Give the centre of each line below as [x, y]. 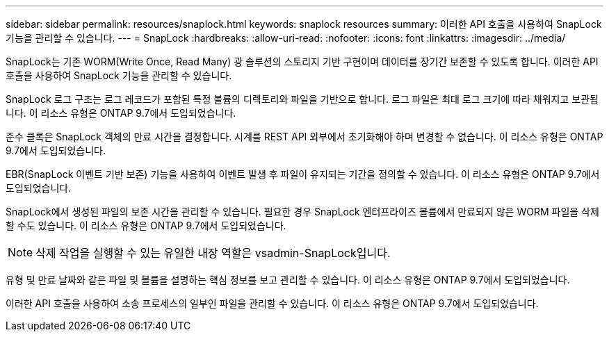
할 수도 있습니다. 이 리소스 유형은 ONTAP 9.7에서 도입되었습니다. [146, 225]
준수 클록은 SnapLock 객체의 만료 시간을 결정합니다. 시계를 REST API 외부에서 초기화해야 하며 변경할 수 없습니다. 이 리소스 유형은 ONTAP [304, 137]
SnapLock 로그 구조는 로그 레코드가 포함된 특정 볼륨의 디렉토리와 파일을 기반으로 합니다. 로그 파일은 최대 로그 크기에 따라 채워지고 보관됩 [302, 99]
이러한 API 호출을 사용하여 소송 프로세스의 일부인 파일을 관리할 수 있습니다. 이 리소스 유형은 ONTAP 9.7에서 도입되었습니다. [272, 303]
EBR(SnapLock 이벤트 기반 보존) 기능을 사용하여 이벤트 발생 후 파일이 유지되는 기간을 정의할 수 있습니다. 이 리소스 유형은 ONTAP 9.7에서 [303, 174]
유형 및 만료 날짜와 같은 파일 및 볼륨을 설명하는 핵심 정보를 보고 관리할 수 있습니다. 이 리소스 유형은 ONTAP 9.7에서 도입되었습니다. [288, 280]
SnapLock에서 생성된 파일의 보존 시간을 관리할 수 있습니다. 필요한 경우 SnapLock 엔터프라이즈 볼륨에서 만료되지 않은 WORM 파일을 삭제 [302, 212]
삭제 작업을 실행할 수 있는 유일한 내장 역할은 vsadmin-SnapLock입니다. [213, 253]
